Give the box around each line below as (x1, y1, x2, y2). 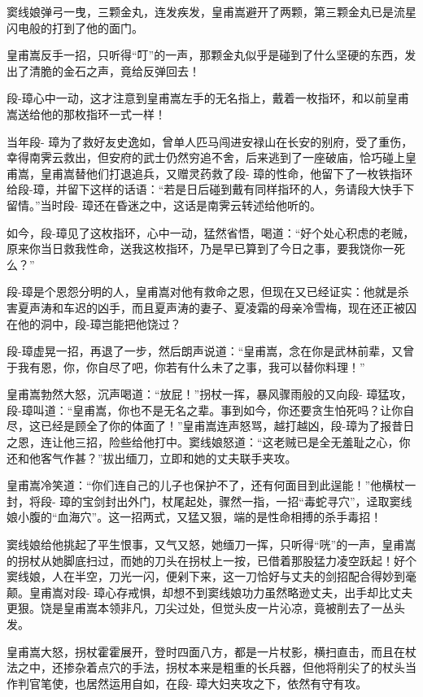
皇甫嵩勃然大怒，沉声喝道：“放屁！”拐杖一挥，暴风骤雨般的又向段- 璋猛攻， (7, 386, 412, 403)
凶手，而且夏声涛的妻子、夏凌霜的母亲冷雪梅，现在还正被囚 (97, 298, 416, 316)
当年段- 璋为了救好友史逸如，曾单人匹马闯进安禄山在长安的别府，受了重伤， (7, 133, 413, 150)
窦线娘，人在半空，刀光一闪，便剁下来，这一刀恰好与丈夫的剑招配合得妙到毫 (7, 568, 416, 585)
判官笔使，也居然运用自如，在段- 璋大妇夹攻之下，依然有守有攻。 (17, 674, 368, 691)
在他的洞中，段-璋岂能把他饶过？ (7, 315, 181, 332)
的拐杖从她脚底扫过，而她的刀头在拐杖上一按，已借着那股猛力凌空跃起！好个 (7, 551, 416, 568)
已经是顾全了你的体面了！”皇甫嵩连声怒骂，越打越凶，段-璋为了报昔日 (40, 417, 415, 434)
